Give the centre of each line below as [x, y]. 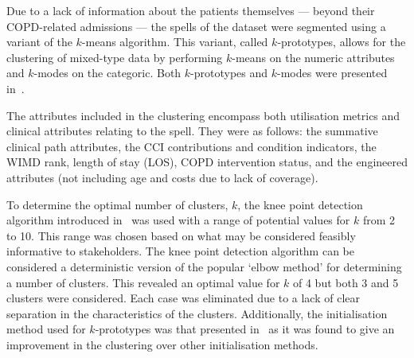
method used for [46, 329]
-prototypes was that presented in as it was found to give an [245, 329]
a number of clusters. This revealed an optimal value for [143, 282]
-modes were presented [332, 73]
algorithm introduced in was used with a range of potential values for [178, 220]
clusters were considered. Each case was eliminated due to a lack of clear [183, 298]
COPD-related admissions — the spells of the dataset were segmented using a [196, 26]
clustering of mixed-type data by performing [115, 57]
